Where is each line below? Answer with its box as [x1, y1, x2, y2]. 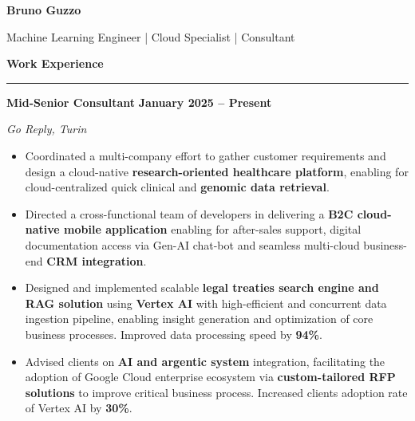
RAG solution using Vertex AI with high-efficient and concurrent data [25, 294, 387, 311]
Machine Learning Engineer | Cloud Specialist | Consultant [6, 28, 295, 45]
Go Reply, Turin [6, 120, 87, 137]
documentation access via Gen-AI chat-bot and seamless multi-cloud [25, 236, 360, 253]
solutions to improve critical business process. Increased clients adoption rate [25, 384, 408, 400]
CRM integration [46, 252, 144, 269]
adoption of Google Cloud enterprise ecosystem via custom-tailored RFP [25, 368, 396, 385]
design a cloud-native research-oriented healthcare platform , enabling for [25, 163, 409, 179]
